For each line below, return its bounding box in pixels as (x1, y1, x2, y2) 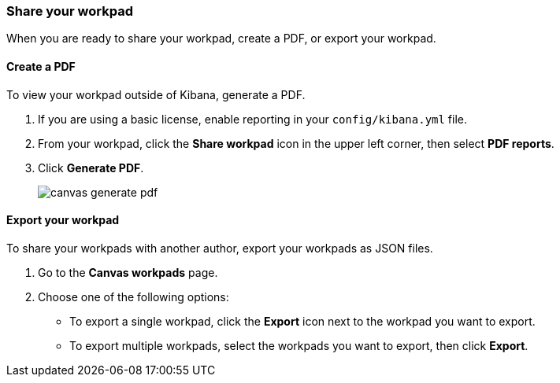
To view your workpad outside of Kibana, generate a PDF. (6, 87, 306, 101)
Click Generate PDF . (38, 160, 144, 175)
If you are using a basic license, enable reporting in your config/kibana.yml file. (38, 112, 468, 126)
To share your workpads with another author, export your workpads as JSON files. (6, 241, 433, 255)
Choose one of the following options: (38, 289, 229, 304)
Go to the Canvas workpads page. (38, 265, 218, 279)
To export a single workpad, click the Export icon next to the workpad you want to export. (69, 314, 536, 328)
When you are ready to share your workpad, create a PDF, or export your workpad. (6, 31, 436, 46)
